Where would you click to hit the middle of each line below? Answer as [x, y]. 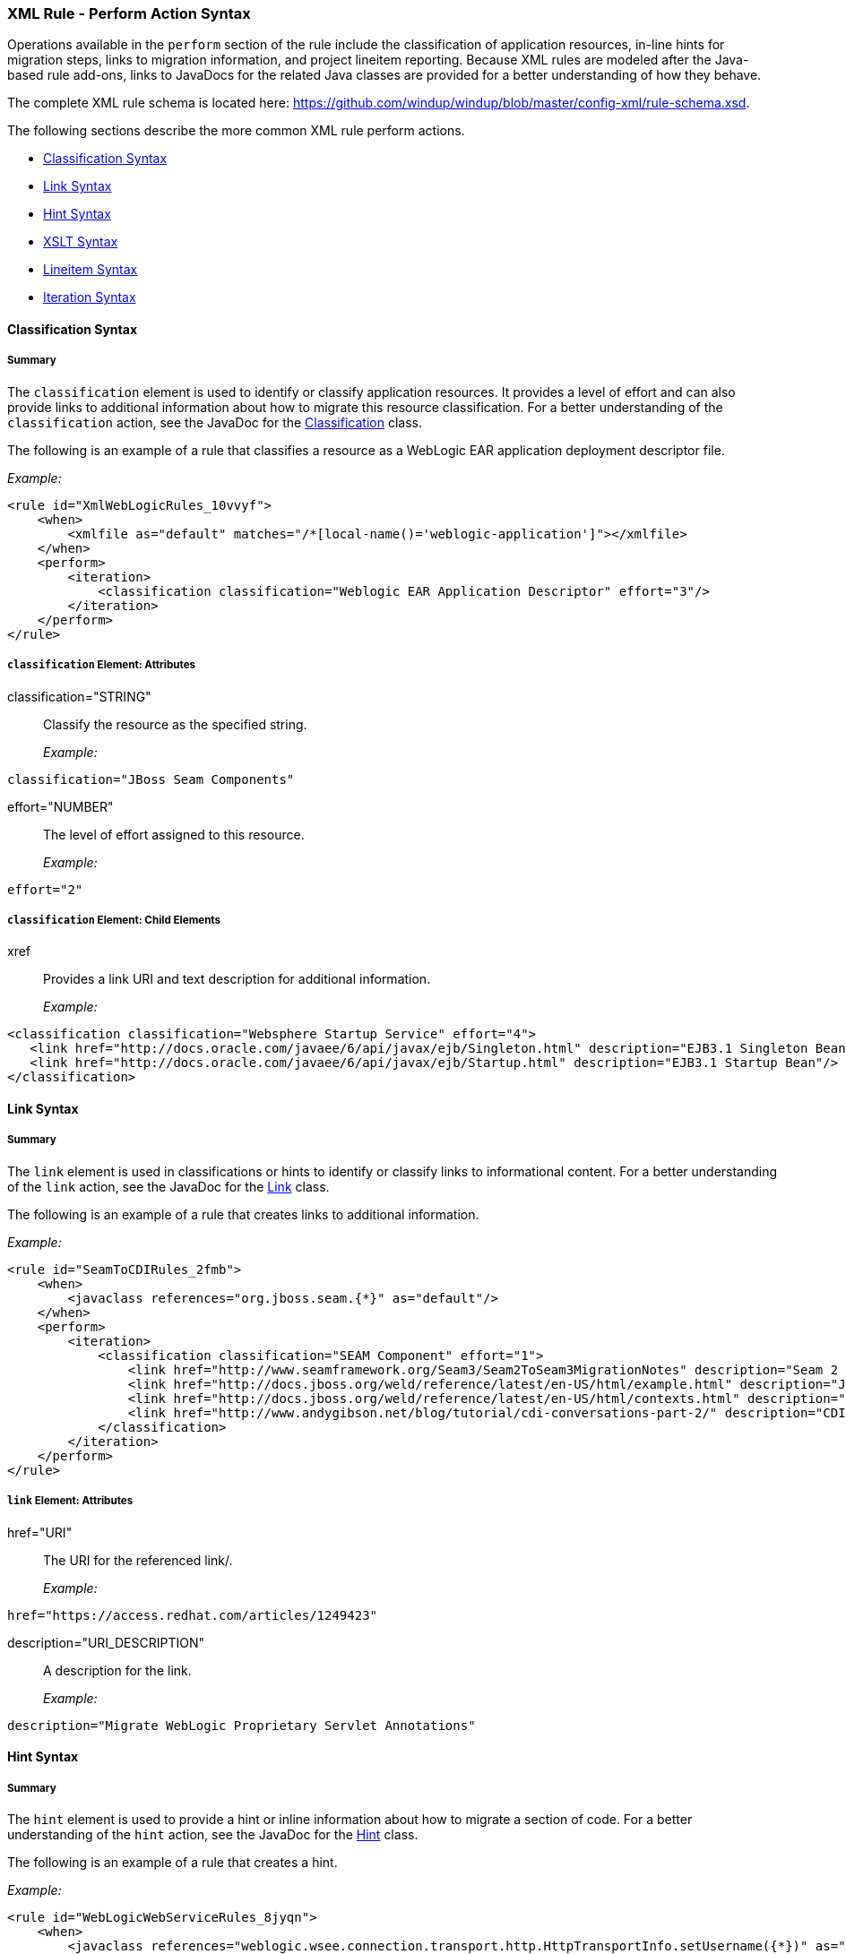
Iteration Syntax [90, 297]
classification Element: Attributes [102, 665]
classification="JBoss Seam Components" [151, 779]
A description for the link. [117, 1670]
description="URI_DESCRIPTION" [106, 1642]
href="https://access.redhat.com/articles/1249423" [193, 1615]
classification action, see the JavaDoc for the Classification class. [215, 422]
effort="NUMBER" [60, 806]
